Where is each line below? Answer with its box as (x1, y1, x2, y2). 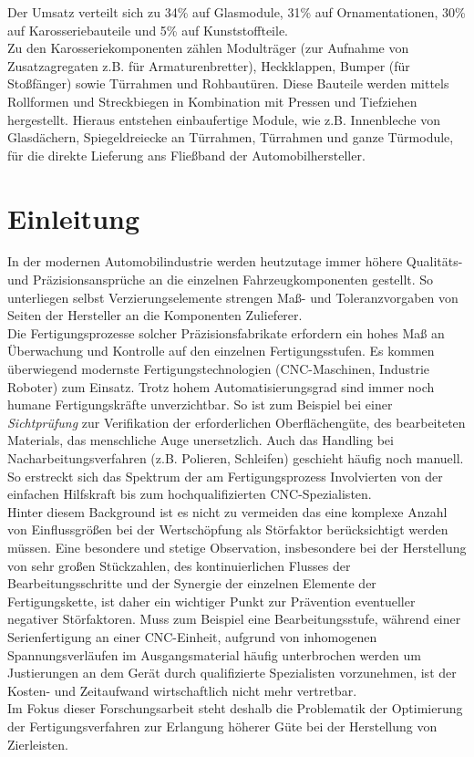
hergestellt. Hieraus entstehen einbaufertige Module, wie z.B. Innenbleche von (7, 109, 440, 129)
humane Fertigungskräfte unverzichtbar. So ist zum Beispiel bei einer (7, 395, 393, 414)
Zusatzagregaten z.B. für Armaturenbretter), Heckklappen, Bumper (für (7, 56, 410, 75)
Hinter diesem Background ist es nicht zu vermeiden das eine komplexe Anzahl (7, 502, 448, 521)
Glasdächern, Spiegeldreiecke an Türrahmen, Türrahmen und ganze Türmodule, (7, 128, 454, 147)
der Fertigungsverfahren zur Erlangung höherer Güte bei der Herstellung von (7, 716, 438, 735)
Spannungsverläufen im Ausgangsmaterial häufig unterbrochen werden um (7, 645, 421, 664)
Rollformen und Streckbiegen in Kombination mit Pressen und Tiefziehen (7, 91, 417, 110)
